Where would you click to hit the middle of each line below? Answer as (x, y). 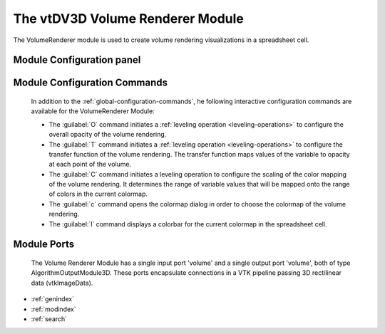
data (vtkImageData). (62, 283)
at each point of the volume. (90, 165)
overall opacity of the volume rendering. (108, 135)
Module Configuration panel (77, 60)
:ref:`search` (49, 319)
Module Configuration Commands (90, 83)
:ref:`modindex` (53, 309)
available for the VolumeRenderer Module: (93, 111)
